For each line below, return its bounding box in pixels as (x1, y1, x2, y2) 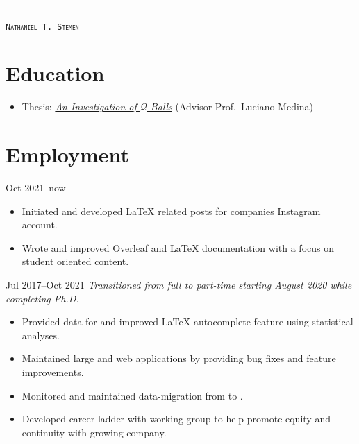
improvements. (22, 365, 84, 379)
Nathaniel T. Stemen (6, 22, 79, 32)
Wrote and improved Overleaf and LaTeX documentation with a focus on (22, 240, 334, 255)
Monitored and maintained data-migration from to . (22, 388, 243, 402)
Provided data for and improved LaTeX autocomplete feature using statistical (22, 314, 353, 329)
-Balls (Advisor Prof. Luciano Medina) (147, 99, 314, 114)
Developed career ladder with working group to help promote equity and (22, 411, 331, 426)
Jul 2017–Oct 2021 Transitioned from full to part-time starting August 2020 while (6, 277, 352, 292)
